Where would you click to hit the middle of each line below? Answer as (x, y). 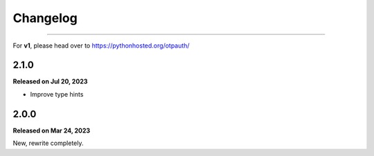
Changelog (45, 18)
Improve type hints (57, 94)
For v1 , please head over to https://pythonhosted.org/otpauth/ (101, 46)
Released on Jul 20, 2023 (50, 81)
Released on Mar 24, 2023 (52, 130)
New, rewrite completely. (48, 143)
